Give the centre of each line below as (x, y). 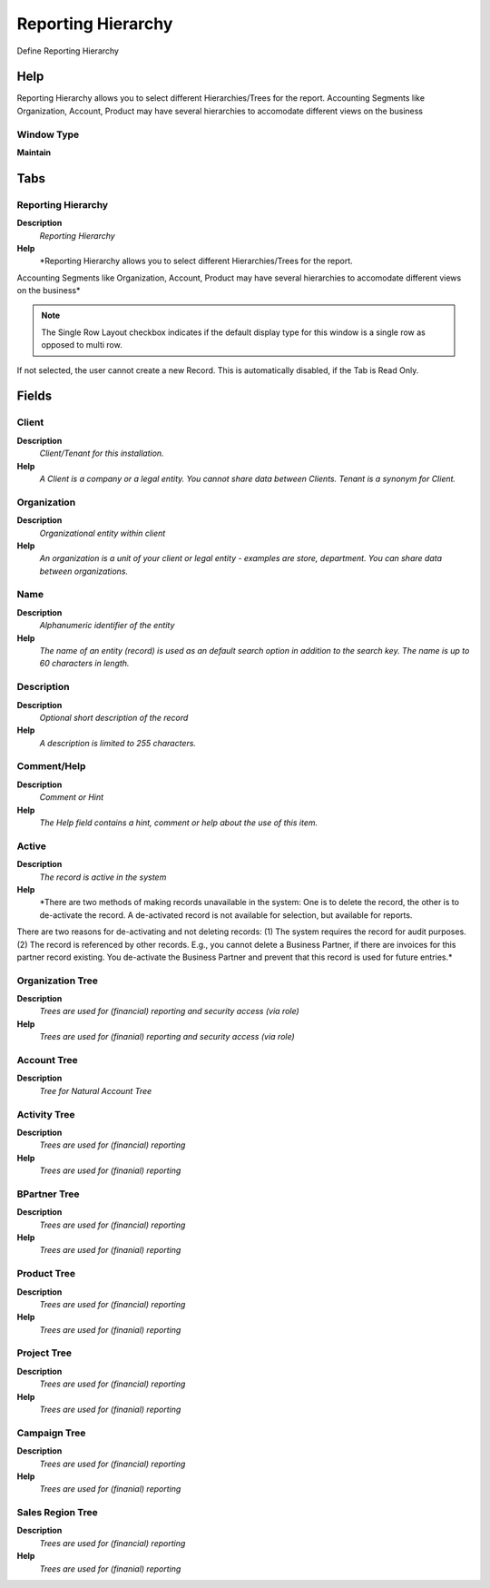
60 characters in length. (84, 664)
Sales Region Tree (58, 1513)
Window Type (48, 134)
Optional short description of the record (114, 717)
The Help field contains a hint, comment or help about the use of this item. (178, 823)
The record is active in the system (103, 877)
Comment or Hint (72, 797)
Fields (34, 396)
